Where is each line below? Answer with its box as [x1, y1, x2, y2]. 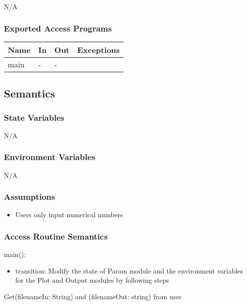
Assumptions [4, 191, 55, 203]
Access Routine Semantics [4, 230, 108, 242]
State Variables [4, 111, 64, 123]
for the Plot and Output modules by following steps [15, 275, 169, 285]
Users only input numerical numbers [15, 209, 123, 220]
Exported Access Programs [4, 22, 112, 34]
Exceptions [77, 44, 120, 55]
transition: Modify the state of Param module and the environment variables [15, 265, 243, 275]
